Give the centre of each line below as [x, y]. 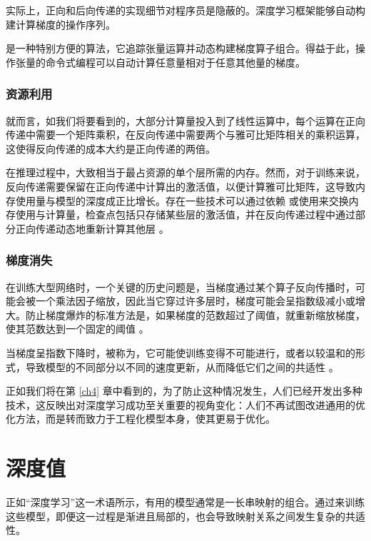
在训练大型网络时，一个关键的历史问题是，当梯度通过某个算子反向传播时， [181, 287]
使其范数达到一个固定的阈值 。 [77, 329]
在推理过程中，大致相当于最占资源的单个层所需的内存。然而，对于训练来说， [185, 172]
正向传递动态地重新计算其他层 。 [92, 228]
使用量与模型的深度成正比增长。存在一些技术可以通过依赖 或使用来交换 [182, 200]
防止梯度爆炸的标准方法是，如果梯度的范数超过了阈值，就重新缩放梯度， [195, 314]
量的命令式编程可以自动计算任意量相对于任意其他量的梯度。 [165, 62]
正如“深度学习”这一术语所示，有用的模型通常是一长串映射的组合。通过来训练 [185, 502]
